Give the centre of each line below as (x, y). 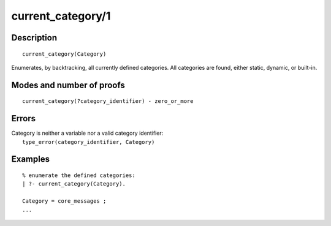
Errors (24, 119)
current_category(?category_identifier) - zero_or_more (108, 101)
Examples (31, 159)
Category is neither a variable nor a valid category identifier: (87, 133)
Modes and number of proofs (68, 85)
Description (34, 38)
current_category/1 (61, 16)
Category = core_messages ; (64, 201)
